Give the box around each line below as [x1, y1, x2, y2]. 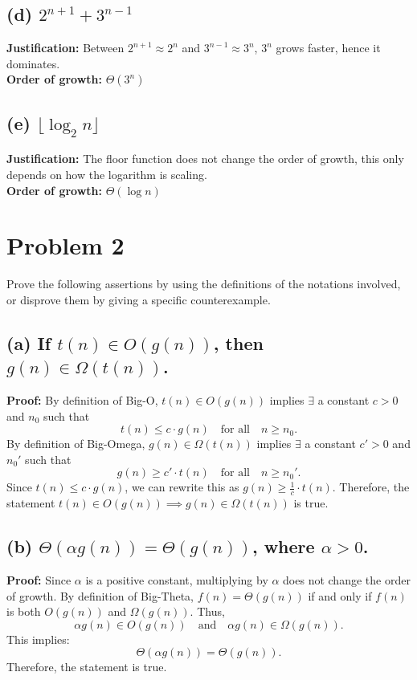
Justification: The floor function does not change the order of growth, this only [6, 150, 404, 167]
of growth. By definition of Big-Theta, [6, 587, 194, 604]
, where [251, 534, 315, 559]
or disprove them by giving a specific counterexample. [6, 291, 271, 307]
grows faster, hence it [276, 39, 381, 56]
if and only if [308, 587, 372, 604]
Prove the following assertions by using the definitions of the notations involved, [6, 275, 401, 292]
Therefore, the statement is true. [6, 658, 167, 675]
